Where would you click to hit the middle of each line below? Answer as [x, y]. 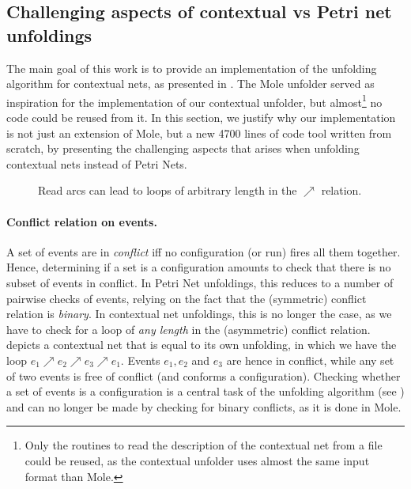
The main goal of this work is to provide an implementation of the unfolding [192, 68]
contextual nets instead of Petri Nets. [97, 163]
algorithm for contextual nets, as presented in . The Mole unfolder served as [190, 83]
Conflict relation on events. [82, 221]
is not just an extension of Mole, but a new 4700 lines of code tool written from [199, 133]
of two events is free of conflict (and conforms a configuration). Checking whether [204, 375]
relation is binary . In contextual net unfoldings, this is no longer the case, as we [199, 314]
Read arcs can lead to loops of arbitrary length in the [168, 190]
